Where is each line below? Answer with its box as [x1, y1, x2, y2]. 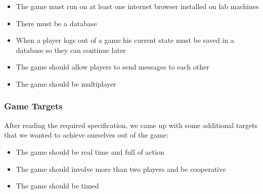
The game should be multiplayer [16, 78, 116, 89]
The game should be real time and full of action [16, 146, 164, 157]
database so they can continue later [16, 44, 126, 55]
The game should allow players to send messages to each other [16, 61, 209, 72]
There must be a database [16, 18, 97, 28]
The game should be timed [16, 180, 99, 191]
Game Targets [4, 100, 63, 112]
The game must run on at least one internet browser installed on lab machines [16, 1, 259, 11]
